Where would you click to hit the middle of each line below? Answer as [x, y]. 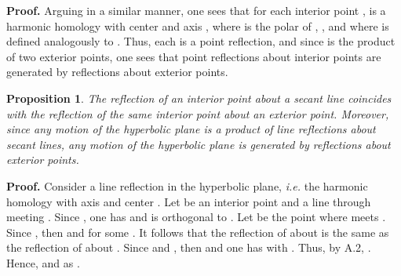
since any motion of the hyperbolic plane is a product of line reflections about [191, 129]
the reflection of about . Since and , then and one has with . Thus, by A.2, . [189, 247]
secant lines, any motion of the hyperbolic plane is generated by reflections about [199, 144]
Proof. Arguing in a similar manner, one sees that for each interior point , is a [196, 10]
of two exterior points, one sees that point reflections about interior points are [194, 56]
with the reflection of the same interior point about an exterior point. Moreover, [198, 113]
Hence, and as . [43, 262]
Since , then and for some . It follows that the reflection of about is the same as [198, 232]
